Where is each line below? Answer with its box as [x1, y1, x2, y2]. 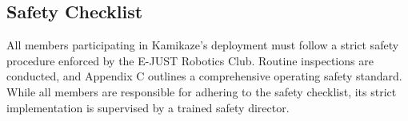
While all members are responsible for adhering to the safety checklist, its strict [6, 83, 397, 100]
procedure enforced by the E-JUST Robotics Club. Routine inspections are [6, 52, 374, 68]
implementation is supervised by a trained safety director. [6, 99, 290, 115]
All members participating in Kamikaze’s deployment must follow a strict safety [6, 37, 399, 53]
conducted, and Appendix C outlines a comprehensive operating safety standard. [6, 68, 402, 84]
